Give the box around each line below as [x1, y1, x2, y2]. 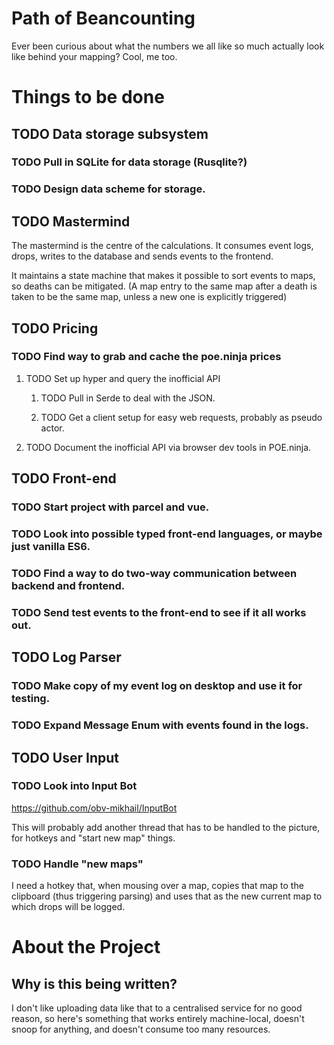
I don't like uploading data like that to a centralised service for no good [11, 1002, 303, 1014]
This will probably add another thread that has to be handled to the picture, [11, 821, 321, 833]
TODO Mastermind [11, 213, 131, 230]
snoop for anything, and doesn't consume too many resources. [11, 1023, 271, 1036]
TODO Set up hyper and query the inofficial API [25, 372, 221, 384]
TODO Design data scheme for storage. [11, 182, 206, 196]
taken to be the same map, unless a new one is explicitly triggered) [11, 291, 288, 303]
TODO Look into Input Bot [11, 779, 138, 793]
